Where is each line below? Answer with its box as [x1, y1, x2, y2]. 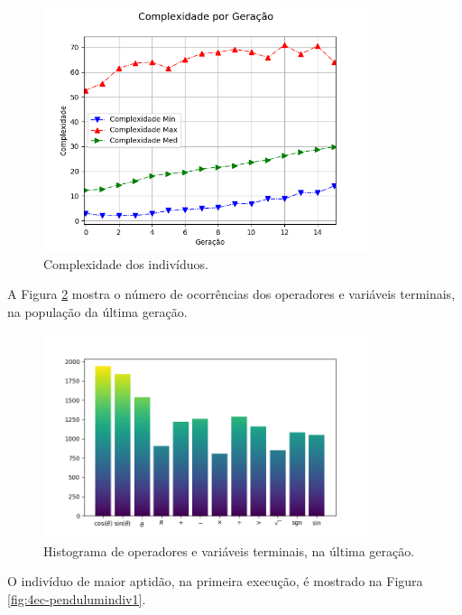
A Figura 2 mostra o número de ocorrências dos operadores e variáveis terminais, [7, 284, 456, 303]
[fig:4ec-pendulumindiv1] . [7, 589, 146, 608]
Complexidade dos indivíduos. [43, 254, 208, 273]
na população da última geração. [7, 303, 188, 321]
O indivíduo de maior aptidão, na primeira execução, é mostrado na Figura [7, 572, 423, 591]
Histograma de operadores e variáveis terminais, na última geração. [43, 541, 415, 560]
